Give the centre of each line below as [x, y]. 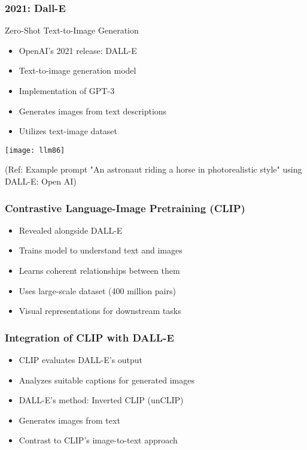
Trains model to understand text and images [101, 250]
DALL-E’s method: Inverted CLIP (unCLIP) [101, 400]
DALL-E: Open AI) [41, 181]
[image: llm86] [35, 150]
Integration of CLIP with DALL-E [89, 337]
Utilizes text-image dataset [68, 131]
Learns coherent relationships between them [99, 271]
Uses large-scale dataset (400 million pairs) [97, 290]
